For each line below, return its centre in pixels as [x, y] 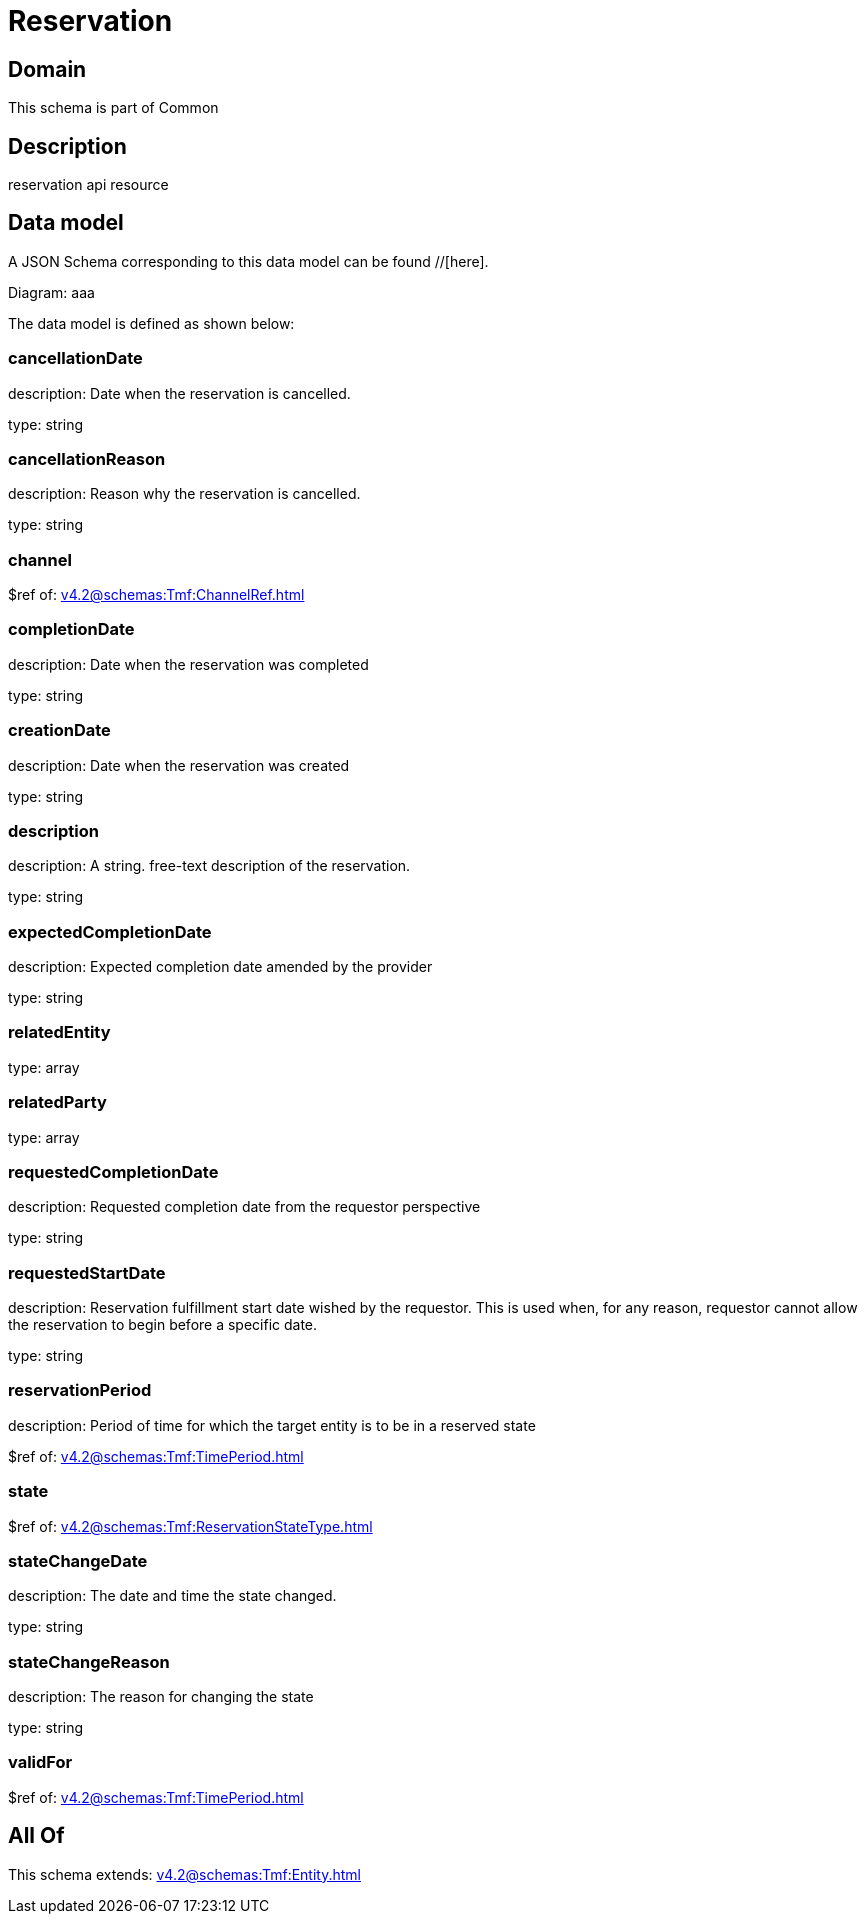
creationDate [59, 730]
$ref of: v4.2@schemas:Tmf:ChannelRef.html [156, 595]
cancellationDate [75, 358]
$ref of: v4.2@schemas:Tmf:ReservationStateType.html [190, 1526]
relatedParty [57, 1102]
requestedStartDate [87, 1272]
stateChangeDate [78, 1560]
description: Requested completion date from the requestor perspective [244, 1207]
